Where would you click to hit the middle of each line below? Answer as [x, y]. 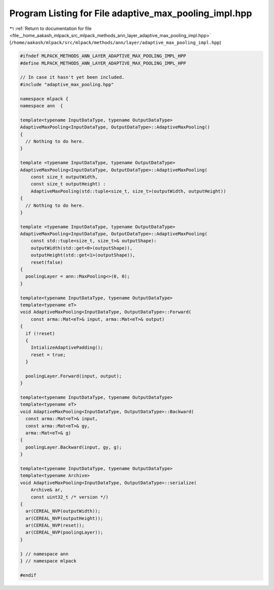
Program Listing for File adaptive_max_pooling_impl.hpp [131, 13]
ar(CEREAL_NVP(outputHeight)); [64, 518]
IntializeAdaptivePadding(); [67, 348]
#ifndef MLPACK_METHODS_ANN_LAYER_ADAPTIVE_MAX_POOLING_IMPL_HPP [103, 56]
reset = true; [48, 355]
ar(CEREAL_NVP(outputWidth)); [63, 511]
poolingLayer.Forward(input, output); [74, 376]
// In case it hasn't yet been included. [72, 77]
